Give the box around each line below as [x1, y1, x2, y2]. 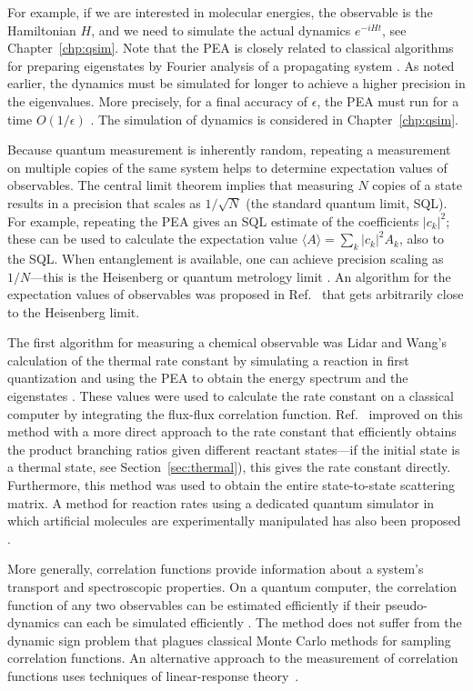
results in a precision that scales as [7, 193, 201, 212]
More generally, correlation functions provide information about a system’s [7, 559, 424, 578]
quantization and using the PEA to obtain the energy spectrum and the [7, 368, 408, 387]
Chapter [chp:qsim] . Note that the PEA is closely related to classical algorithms [7, 38, 454, 57]
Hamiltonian [7, 20, 76, 39]
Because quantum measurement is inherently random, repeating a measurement [7, 140, 451, 159]
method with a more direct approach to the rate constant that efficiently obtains [7, 422, 457, 441]
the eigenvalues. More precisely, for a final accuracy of [7, 91, 308, 110]
